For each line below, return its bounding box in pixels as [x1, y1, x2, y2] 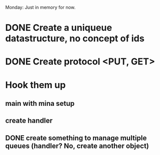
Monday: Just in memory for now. [5, 5, 76, 10]
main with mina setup [5, 99, 75, 108]
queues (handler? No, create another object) [5, 141, 149, 150]
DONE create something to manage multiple [5, 134, 147, 142]
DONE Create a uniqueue [5, 22, 112, 33]
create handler [5, 117, 53, 125]
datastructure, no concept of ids [5, 33, 145, 45]
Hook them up [5, 79, 66, 91]
